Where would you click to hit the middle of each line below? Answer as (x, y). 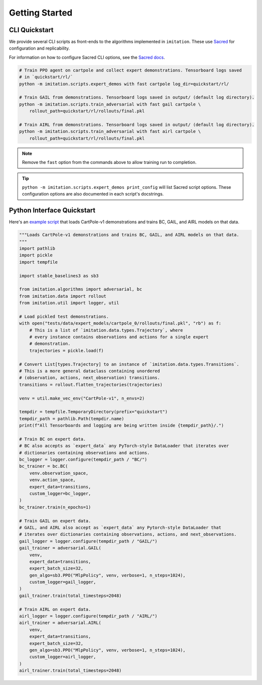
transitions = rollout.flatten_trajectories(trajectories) (91, 385)
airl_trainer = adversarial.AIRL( (60, 623)
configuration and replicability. (39, 48)
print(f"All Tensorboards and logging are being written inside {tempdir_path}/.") (122, 425)
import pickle (36, 255)
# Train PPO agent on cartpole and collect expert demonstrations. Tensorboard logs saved (131, 70)
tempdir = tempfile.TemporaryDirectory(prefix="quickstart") (93, 412)
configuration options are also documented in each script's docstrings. (93, 194)
